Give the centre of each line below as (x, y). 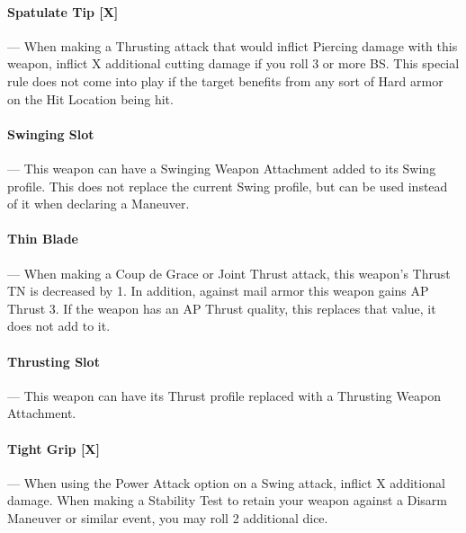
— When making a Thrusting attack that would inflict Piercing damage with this (233, 45)
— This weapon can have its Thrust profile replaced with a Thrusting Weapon (224, 395)
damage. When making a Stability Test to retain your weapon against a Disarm (227, 500)
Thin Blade (43, 239)
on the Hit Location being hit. (90, 98)
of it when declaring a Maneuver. (99, 204)
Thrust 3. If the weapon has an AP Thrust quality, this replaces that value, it (222, 308)
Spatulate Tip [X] (63, 11)
